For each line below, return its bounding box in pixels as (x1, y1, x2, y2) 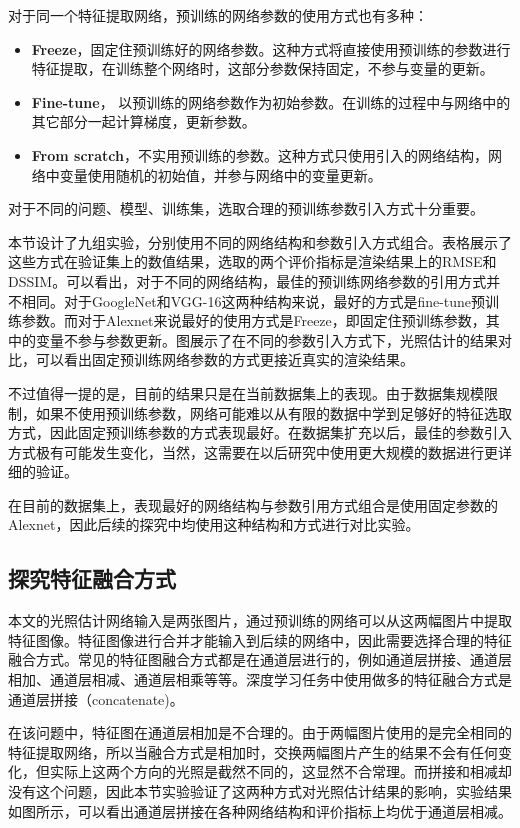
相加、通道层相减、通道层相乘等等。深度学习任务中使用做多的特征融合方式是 (8, 669, 512, 690)
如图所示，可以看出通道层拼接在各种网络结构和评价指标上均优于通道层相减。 (8, 800, 512, 821)
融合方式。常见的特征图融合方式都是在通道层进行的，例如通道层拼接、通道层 (8, 649, 512, 670)
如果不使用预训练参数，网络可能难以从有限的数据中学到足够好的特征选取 (35, 402, 512, 423)
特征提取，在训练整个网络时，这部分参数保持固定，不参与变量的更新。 (31, 58, 494, 79)
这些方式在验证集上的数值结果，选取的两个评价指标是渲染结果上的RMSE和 (8, 251, 497, 272)
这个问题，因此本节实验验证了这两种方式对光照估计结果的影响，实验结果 (35, 781, 512, 802)
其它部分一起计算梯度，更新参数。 (31, 111, 256, 132)
